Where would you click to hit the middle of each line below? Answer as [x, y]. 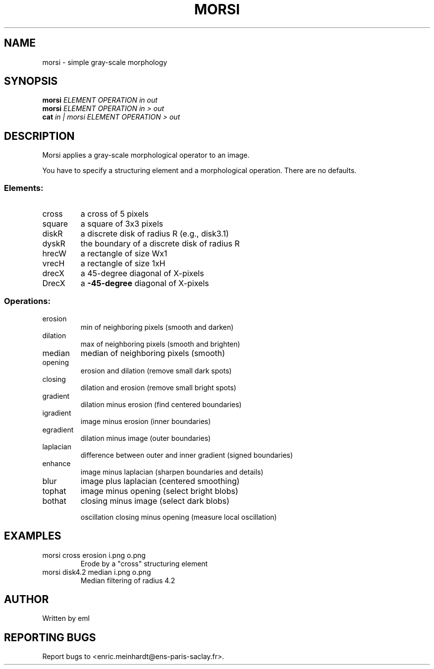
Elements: [24, 188]
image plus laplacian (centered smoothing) [160, 481]
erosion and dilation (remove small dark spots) [156, 370]
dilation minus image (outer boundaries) [146, 438]
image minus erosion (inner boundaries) [146, 421]
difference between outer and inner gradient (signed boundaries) [187, 455]
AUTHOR [27, 600]
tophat [54, 491]
